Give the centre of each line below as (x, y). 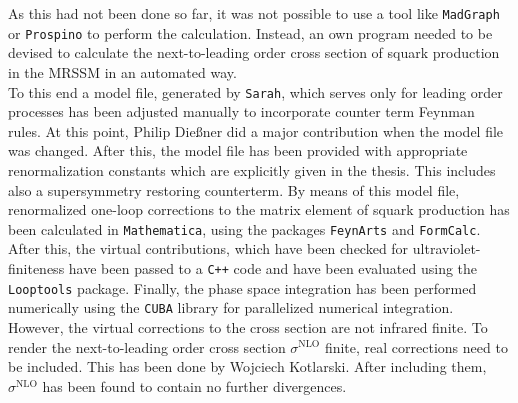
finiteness (36, 267)
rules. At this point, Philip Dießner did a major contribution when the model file (256, 130)
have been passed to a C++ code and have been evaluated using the (273, 267)
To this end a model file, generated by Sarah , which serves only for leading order (255, 91)
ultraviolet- (446, 248)
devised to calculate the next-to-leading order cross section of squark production (254, 52)
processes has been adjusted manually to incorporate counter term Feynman (241, 111)
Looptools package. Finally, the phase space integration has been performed (242, 287)
